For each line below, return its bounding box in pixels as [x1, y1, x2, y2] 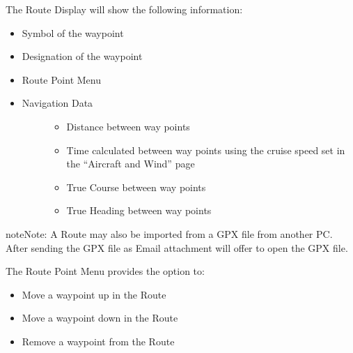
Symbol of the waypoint [22, 25, 124, 40]
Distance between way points [66, 119, 190, 133]
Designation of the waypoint [22, 49, 143, 63]
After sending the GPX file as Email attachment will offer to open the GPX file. [6, 240, 348, 255]
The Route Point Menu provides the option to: [6, 264, 205, 278]
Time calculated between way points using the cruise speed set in [66, 142, 345, 157]
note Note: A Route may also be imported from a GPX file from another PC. [6, 226, 333, 241]
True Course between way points [66, 179, 206, 194]
